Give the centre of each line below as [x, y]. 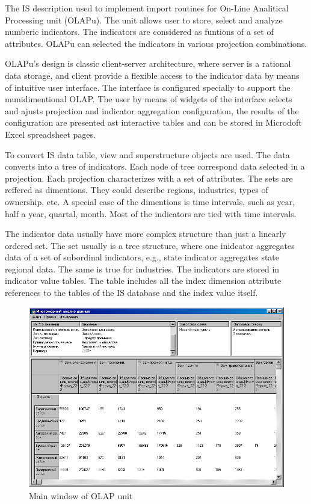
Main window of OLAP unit [81, 495]
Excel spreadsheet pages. [50, 134]
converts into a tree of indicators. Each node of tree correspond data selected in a [155, 166]
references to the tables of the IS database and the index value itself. [131, 293]
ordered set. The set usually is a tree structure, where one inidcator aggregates [150, 245]
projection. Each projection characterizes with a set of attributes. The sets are [149, 178]
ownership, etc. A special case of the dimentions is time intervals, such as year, [150, 201]
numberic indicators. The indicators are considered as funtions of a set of [139, 32]
